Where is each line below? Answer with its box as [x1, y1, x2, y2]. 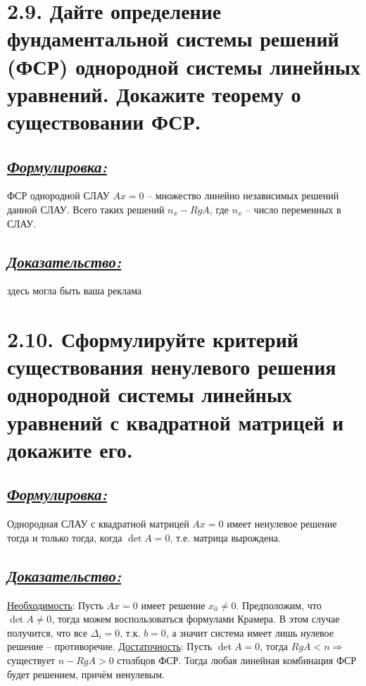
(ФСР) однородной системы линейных [7, 51, 360, 80]
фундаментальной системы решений [7, 24, 339, 53]
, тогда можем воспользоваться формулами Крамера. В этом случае [51, 611, 340, 626]
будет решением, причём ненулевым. [7, 666, 165, 681]
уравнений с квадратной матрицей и [7, 407, 344, 436]
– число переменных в [245, 201, 341, 216]
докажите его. [7, 435, 133, 463]
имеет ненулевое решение [227, 516, 337, 531]
